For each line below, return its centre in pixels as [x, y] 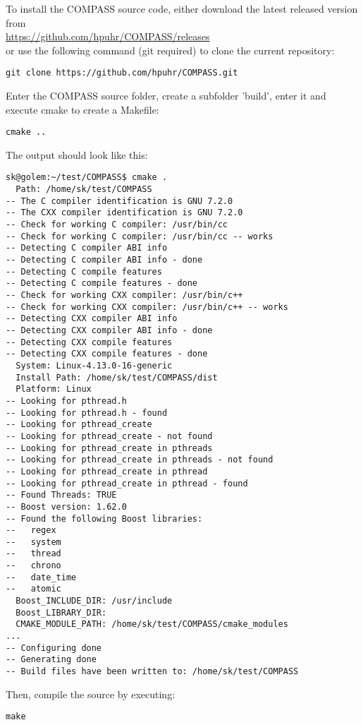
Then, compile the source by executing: [91, 694]
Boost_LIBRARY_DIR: [61, 612]
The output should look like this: [77, 154]
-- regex [31, 531]
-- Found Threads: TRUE [61, 495]
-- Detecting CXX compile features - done [107, 354]
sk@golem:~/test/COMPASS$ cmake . [87, 178]
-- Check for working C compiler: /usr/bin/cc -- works [140, 236]
